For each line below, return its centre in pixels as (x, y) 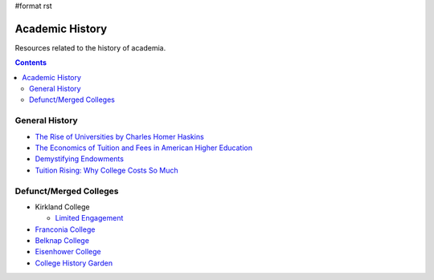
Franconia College (65, 229)
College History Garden (74, 263)
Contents (31, 63)
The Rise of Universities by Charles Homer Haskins (119, 136)
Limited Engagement (89, 218)
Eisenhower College (68, 252)
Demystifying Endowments (80, 159)
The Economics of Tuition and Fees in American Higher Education (144, 148)
